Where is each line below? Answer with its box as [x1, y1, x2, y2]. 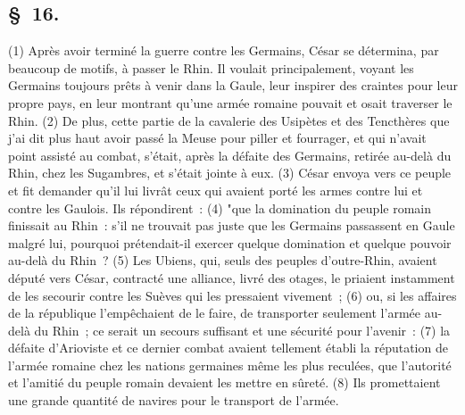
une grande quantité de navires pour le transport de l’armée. [8, 391, 339, 410]
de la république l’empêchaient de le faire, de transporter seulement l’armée [8, 303, 420, 322]
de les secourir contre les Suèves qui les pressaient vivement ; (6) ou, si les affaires [8, 286, 457, 304]
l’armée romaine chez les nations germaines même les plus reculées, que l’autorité [8, 355, 452, 374]
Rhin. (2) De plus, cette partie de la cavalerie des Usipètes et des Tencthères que [8, 111, 450, 129]
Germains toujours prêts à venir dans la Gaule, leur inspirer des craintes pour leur [8, 76, 458, 95]
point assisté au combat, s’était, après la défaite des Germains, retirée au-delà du [8, 145, 452, 164]
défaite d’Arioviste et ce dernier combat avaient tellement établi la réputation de [8, 338, 448, 357]
